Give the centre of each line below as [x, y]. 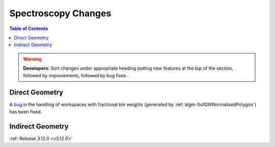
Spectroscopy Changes [60, 13]
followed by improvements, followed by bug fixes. [75, 75]
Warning [32, 59]
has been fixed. [26, 111]
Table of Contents [29, 28]
